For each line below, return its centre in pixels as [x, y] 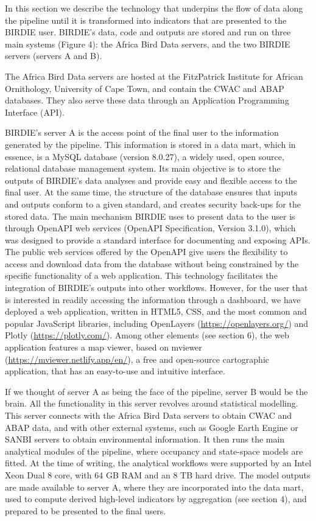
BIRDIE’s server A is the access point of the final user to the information [142, 132]
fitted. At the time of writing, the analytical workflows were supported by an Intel [158, 463]
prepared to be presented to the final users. [86, 510]
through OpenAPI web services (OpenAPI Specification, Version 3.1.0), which [150, 228]
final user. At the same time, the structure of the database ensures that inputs [151, 192]
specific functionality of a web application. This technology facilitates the [141, 275]
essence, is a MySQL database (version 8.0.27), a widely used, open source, [145, 156]
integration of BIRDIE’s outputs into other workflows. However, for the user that [156, 288]
